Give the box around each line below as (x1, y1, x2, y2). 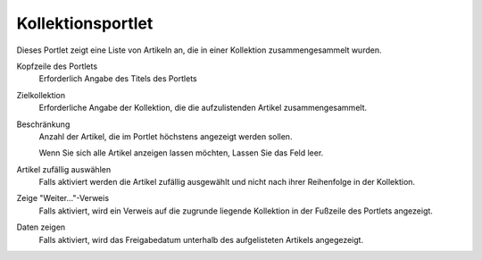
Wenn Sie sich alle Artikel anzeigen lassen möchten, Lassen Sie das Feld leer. (38, 147, 324, 158)
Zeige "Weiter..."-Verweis (16, 193, 110, 204)
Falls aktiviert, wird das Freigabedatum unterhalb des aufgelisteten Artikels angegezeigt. (38, 234, 364, 245)
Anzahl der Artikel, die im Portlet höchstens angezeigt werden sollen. (38, 130, 293, 142)
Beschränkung (16, 119, 71, 130)
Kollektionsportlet (16, 13, 154, 33)
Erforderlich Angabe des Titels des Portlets (38, 73, 197, 84)
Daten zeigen (16, 222, 66, 232)
